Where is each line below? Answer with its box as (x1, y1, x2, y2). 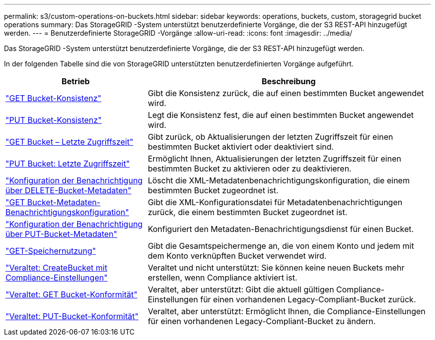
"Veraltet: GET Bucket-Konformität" (5, 289, 138, 299)
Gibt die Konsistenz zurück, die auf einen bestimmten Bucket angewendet (147, 88, 424, 98)
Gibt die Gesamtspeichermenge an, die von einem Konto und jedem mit (147, 241, 414, 251)
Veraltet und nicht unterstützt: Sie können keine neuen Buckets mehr (147, 263, 405, 273)
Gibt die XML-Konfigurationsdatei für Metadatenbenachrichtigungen (147, 197, 403, 207)
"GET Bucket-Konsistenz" (5, 93, 102, 103)
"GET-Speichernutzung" (5, 246, 96, 256)
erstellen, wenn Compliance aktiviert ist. (147, 273, 297, 283)
